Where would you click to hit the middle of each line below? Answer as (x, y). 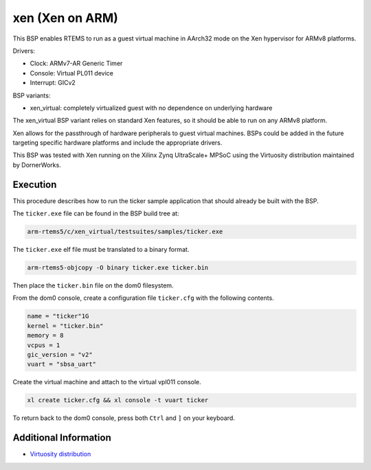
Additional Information (62, 438)
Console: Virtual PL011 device (71, 73)
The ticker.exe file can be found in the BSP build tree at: (96, 213)
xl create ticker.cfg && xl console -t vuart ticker (118, 400)
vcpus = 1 (44, 345)
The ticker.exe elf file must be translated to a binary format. (101, 250)
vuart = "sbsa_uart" (61, 364)
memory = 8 (45, 336)
